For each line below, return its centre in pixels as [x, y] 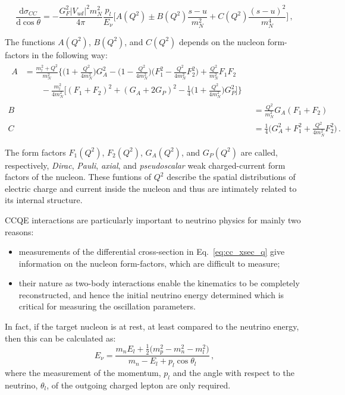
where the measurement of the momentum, [83, 373]
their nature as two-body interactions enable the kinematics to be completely [159, 283]
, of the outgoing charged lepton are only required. [139, 385]
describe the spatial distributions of [231, 177]
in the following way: [70, 54]
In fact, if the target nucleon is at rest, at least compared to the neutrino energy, [152, 326]
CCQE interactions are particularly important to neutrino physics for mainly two [153, 219]
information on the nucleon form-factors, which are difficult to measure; [149, 263]
